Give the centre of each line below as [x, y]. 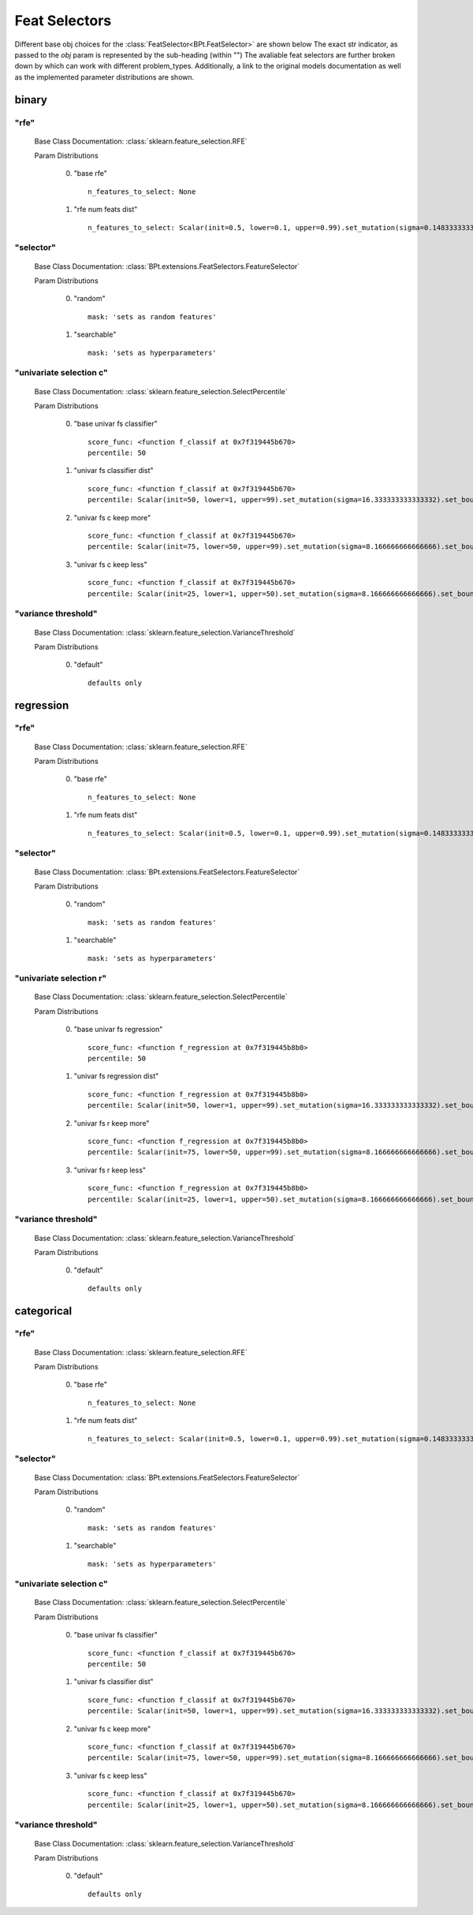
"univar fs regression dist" [116, 1076]
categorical [43, 1311]
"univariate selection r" [61, 978]
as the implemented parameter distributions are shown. [104, 77]
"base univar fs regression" [118, 1030]
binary [31, 100]
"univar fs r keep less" [110, 1170]
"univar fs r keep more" [112, 1123]
